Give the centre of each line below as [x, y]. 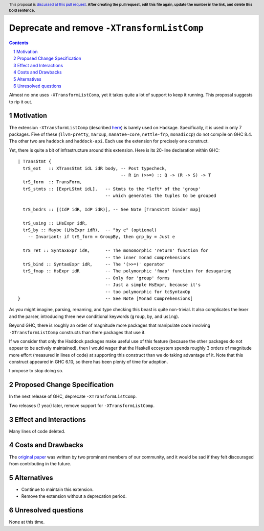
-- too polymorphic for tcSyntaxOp [148, 292]
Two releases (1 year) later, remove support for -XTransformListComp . [82, 405]
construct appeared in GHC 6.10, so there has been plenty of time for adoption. [88, 362]
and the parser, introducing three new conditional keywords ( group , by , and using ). [94, 316]
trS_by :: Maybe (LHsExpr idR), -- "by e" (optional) [90, 230]
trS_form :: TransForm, [53, 182]
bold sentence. [22, 10]
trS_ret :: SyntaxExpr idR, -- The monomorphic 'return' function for [116, 251]
